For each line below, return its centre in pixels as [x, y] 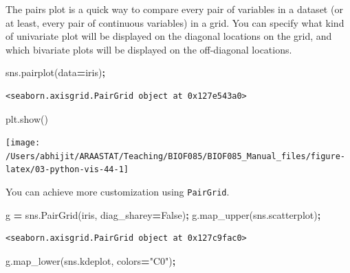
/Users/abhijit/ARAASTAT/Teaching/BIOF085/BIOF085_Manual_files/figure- [175, 156]
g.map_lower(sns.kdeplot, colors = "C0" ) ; [91, 260]
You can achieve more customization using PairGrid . [118, 192]
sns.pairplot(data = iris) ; [55, 72]
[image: [23, 143]
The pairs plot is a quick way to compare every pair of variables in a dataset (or [174, 9]
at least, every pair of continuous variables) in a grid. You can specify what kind [175, 22]
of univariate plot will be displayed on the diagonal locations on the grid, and [169, 36]
